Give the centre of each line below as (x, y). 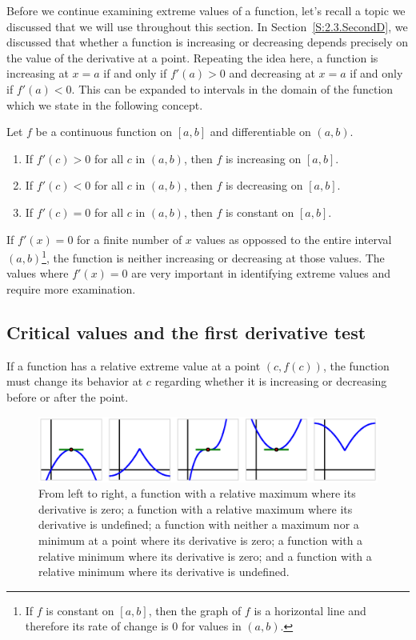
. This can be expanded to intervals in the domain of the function (232, 88)
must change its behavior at (75, 381)
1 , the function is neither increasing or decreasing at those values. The (213, 256)
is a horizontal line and (310, 610)
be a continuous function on (104, 132)
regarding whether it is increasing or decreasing (271, 381)
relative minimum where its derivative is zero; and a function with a (205, 556)
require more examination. (71, 288)
